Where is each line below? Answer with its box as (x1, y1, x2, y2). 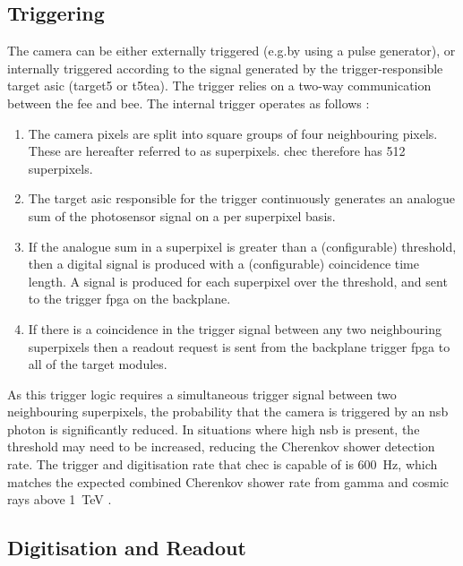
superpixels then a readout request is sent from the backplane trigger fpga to (28, 337, 450, 356)
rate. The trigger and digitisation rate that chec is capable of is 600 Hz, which (7, 455, 438, 474)
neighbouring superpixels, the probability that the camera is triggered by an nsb (7, 402, 449, 421)
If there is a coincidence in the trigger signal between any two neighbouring (28, 319, 442, 338)
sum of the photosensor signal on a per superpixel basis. (28, 206, 336, 225)
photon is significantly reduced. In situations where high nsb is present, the (7, 419, 420, 438)
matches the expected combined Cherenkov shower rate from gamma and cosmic (7, 472, 450, 491)
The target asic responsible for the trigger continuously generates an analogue (28, 189, 456, 208)
